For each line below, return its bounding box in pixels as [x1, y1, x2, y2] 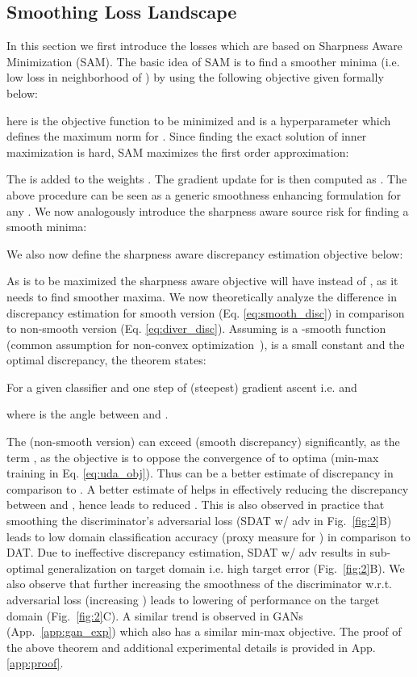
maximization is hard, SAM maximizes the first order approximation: [6, 143, 349, 160]
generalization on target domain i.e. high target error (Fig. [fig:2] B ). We [48, 559, 405, 576]
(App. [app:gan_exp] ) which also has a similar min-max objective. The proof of [6, 623, 402, 640]
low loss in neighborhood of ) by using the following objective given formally [6, 69, 384, 86]
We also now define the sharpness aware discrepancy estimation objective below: [6, 245, 403, 262]
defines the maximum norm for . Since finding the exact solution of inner [6, 128, 367, 145]
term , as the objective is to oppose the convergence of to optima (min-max [6, 448, 379, 465]
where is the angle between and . [6, 406, 169, 423]
